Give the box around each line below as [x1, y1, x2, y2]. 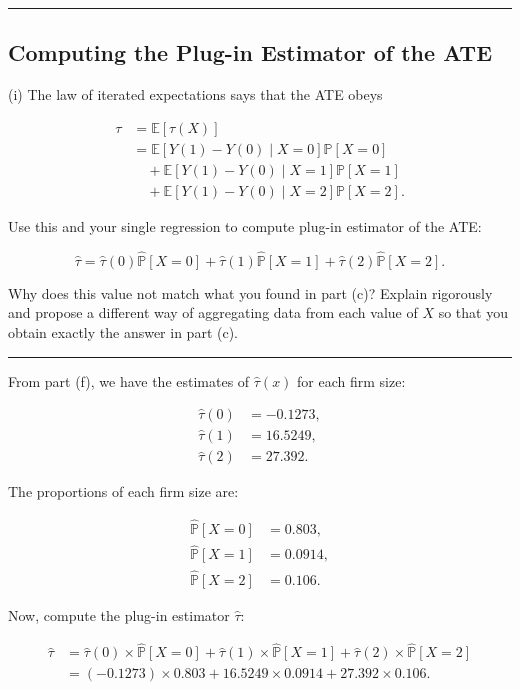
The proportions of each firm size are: [8, 481, 239, 502]
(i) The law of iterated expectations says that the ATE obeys [8, 84, 383, 105]
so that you [438, 302, 508, 323]
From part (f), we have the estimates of [8, 370, 250, 391]
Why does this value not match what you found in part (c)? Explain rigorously [8, 282, 493, 303]
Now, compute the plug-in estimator [8, 604, 230, 625]
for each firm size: [297, 370, 406, 391]
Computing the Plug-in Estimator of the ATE [8, 37, 493, 68]
